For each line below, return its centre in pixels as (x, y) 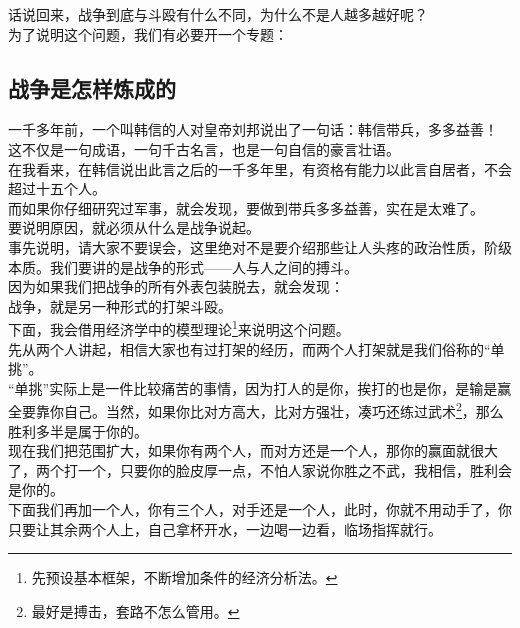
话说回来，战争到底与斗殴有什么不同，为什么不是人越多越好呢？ (218, 14)
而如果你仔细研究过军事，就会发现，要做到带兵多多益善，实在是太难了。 (246, 207)
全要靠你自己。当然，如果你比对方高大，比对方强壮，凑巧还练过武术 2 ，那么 (256, 410)
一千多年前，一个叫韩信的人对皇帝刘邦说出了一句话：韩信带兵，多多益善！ (253, 129)
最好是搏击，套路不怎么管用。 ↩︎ (135, 610)
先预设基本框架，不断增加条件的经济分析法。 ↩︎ (184, 577)
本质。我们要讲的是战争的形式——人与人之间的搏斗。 (183, 266)
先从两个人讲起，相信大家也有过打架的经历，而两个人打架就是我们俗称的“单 (256, 348)
